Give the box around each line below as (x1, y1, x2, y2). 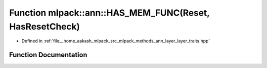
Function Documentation (9, 51, 88, 59)
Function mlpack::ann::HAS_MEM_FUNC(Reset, (9, 7, 210, 18)
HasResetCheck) (9, 21, 80, 32)
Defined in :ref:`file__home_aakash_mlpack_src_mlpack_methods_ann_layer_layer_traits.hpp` (21, 38, 210, 44)
